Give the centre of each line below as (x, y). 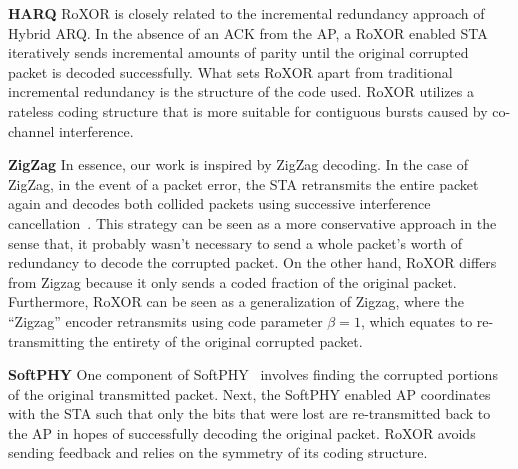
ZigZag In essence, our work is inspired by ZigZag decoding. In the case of (238, 164)
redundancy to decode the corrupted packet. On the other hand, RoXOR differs (252, 262)
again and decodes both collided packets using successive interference (219, 203)
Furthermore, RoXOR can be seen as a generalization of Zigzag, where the (236, 301)
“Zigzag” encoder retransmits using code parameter (165, 320)
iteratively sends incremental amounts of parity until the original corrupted (238, 52)
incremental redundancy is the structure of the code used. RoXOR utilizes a (241, 91)
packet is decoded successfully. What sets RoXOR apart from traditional (230, 71)
